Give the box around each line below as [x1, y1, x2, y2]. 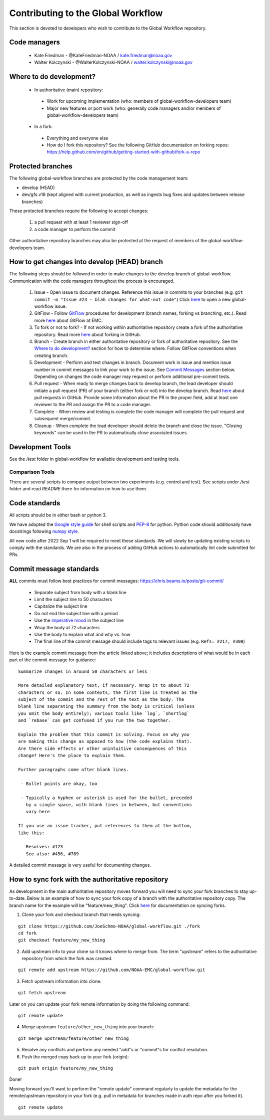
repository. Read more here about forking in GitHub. [34, 331, 141, 337]
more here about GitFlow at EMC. [34, 317, 103, 323]
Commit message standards [9, 565, 99, 574]
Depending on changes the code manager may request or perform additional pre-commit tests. [34, 374, 231, 380]
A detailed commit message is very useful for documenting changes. [9, 862, 151, 868]
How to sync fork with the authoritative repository [9, 875, 168, 883]
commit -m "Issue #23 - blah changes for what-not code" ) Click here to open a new [34, 296, 231, 302]
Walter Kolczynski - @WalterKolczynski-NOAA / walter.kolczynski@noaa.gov [34, 59, 192, 65]
